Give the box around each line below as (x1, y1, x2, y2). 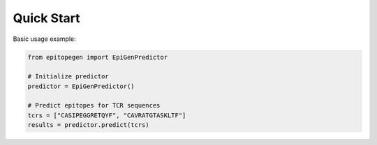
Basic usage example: (13, 35, 76, 43)
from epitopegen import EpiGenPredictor (27, 53, 168, 61)
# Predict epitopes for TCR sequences (27, 101, 161, 110)
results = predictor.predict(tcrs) (27, 121, 149, 129)
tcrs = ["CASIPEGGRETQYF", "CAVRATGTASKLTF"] (27, 111, 186, 119)
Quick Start (13, 10, 80, 26)
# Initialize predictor (27, 73, 110, 80)
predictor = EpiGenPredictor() (27, 82, 135, 90)
